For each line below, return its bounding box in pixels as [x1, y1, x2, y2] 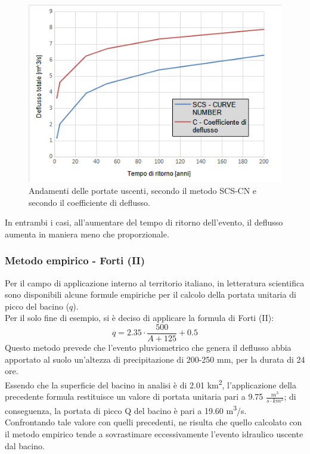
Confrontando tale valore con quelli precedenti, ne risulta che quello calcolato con [5, 416, 302, 428]
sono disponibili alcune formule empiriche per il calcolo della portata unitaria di [5, 288, 296, 301]
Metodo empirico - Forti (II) [5, 253, 145, 268]
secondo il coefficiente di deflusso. [29, 196, 150, 208]
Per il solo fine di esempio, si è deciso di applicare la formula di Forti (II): [5, 311, 274, 324]
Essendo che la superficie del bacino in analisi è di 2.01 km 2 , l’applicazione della [5, 376, 297, 391]
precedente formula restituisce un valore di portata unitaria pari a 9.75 [5, 390, 263, 403]
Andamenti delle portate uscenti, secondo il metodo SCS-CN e [29, 184, 257, 196]
